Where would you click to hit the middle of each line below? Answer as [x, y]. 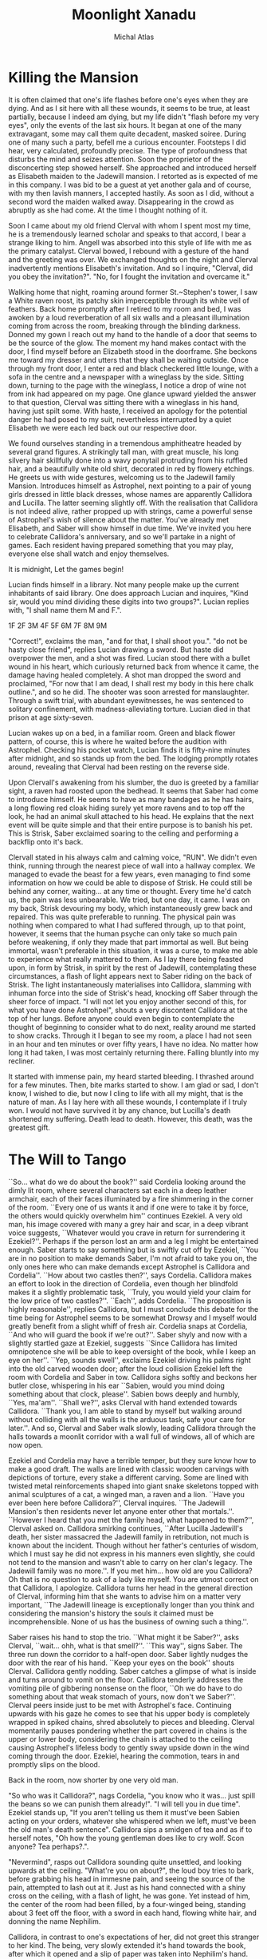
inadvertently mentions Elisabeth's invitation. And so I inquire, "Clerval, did [131, 268]
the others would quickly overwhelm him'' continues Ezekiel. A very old [126, 1215]
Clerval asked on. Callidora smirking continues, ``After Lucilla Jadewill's [126, 1528]
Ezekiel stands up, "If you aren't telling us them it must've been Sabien [124, 1812]
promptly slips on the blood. [54, 1764]
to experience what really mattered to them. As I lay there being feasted [126, 959]
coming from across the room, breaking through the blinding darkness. [124, 326]
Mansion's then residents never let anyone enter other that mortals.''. [121, 1511]
